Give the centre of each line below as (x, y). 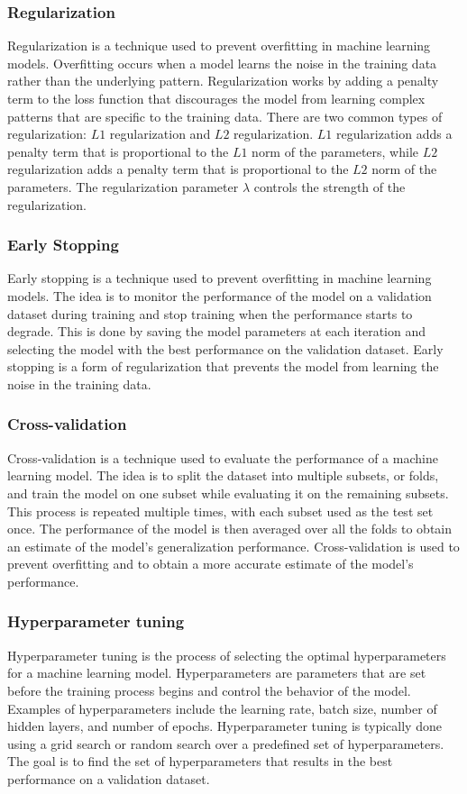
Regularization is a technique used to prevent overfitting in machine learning (219, 46)
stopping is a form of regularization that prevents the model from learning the (223, 366)
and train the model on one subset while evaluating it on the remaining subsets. (228, 493)
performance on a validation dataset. (109, 778)
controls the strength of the (330, 186)
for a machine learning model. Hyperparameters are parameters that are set (217, 673)
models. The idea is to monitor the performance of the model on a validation (220, 295)
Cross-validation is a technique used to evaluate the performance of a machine (223, 457)
